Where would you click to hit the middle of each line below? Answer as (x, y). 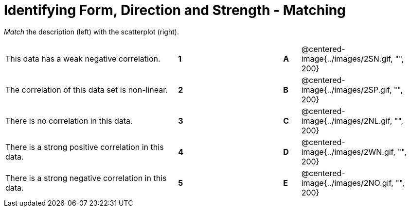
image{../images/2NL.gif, (347, 121)
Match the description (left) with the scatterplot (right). (91, 32)
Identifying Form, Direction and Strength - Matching (175, 10)
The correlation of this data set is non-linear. (87, 89)
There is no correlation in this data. (69, 121)
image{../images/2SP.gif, (347, 89)
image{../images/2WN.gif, (348, 152)
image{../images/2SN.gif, (347, 58)
